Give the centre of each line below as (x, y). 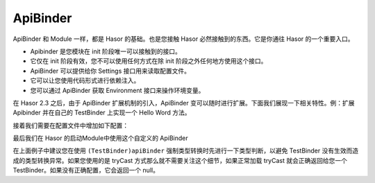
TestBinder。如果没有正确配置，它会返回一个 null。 (86, 171)
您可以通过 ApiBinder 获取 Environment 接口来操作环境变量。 (117, 90)
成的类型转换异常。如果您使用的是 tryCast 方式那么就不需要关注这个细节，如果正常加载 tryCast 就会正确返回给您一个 (180, 160)
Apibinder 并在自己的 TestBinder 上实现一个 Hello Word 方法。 (102, 113)
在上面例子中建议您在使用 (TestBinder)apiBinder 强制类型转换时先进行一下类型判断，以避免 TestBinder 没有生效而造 (186, 151)
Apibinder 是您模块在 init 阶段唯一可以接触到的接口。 (106, 51)
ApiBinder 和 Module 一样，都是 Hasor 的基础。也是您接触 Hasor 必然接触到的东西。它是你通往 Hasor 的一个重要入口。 (183, 39)
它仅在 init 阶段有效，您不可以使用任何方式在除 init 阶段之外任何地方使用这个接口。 (149, 61)
